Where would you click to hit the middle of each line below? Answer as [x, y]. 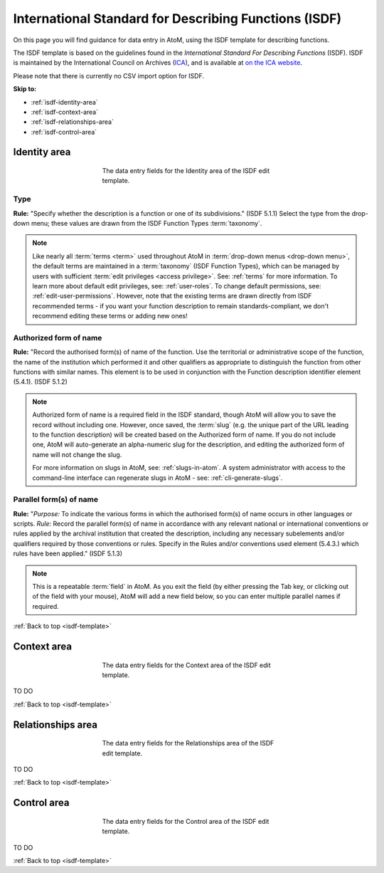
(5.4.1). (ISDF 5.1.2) [40, 382]
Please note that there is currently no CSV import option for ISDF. [109, 75]
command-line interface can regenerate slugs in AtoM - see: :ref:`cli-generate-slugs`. [158, 478]
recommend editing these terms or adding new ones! [110, 316]
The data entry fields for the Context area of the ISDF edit [186, 665]
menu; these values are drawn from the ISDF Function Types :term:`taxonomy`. [146, 223]
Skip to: [25, 89]
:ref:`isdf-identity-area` [65, 102]
